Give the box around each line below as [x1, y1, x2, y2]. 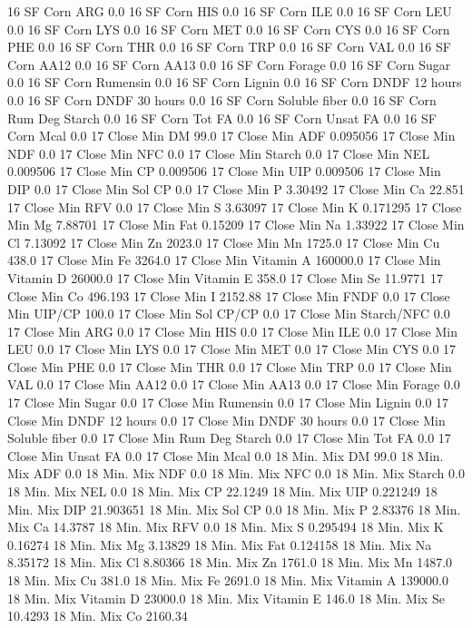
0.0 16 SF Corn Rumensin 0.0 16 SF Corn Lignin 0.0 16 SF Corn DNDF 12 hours [7, 73, 462, 92]
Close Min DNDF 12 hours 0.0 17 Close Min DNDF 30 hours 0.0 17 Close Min [7, 410, 446, 429]
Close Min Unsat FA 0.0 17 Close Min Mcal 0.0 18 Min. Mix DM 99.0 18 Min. [7, 446, 444, 465]
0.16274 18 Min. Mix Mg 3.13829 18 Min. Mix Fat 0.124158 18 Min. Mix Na [7, 535, 432, 554]
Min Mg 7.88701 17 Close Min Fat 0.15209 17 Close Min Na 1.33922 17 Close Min [7, 215, 465, 234]
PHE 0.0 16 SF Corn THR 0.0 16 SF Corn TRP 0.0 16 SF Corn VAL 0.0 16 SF [7, 37, 451, 56]
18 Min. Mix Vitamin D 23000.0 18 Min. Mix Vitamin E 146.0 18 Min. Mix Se [7, 588, 445, 607]
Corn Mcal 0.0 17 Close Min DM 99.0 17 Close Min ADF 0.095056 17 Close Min [7, 126, 456, 145]
